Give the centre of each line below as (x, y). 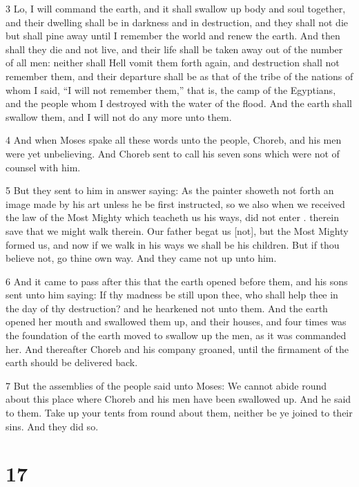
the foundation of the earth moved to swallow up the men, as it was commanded (176, 335)
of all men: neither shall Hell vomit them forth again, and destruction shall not (173, 63)
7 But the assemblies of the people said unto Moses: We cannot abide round (166, 385)
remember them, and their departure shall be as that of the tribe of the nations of (179, 76)
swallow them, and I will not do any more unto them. (119, 116)
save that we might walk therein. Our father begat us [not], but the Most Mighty (177, 230)
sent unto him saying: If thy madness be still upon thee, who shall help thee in (172, 295)
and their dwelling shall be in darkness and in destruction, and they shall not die (177, 22)
